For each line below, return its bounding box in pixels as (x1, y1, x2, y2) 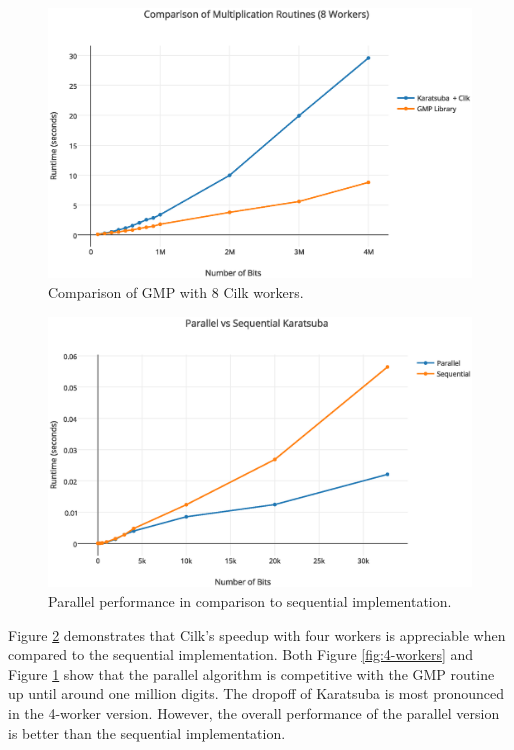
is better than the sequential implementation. (8, 722, 286, 743)
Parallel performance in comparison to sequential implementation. (48, 590, 452, 611)
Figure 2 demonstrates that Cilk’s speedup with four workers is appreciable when (8, 624, 506, 645)
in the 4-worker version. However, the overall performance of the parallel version (8, 702, 500, 723)
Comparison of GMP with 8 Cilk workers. (48, 281, 304, 302)
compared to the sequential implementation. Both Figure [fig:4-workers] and (8, 644, 474, 665)
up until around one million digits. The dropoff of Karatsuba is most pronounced (8, 683, 504, 704)
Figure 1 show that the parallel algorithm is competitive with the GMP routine (8, 663, 495, 684)
